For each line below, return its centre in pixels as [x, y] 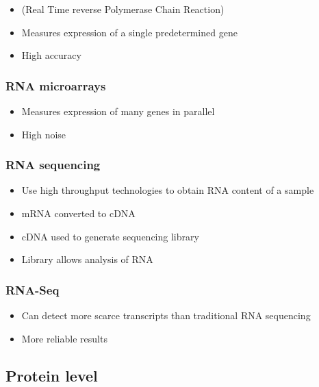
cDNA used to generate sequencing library [110, 236]
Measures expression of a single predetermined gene [129, 32]
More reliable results [64, 338]
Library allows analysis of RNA [87, 259]
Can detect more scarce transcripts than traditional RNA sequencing [166, 315]
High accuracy [51, 55]
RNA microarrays [56, 85]
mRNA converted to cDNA [78, 213]
